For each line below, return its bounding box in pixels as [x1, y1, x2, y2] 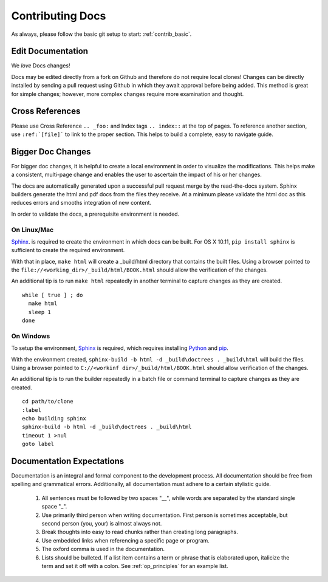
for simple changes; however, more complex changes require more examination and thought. [11, 90, 244, 97]
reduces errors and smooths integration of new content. [11, 199, 152, 207]
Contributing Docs [11, 9, 106, 22]
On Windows [11, 332, 50, 340]
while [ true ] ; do [22, 292, 83, 298]
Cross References [11, 106, 81, 117]
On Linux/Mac [11, 225, 54, 234]
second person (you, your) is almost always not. [41, 519, 162, 527]
